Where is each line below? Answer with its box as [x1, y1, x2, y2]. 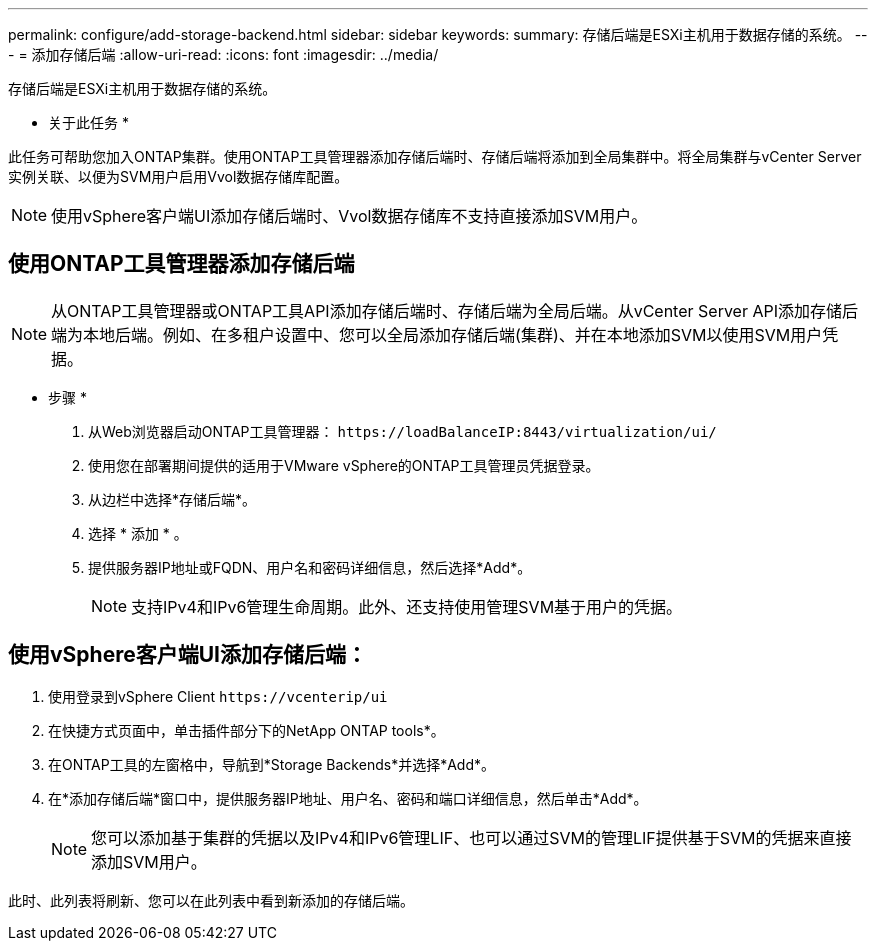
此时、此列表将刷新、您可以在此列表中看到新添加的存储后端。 [8, 891, 414, 909]
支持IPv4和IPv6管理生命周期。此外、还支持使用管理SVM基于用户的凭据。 [131, 596, 683, 617]
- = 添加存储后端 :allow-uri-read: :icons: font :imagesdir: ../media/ [8, 46, 439, 63]
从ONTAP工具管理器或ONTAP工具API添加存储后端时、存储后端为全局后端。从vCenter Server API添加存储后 [51, 300, 858, 321]
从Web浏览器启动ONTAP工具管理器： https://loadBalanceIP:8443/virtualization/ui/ [88, 422, 717, 440]
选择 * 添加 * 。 [88, 524, 188, 542]
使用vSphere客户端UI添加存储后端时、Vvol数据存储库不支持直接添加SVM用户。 [51, 206, 648, 226]
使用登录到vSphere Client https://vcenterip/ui [48, 687, 388, 705]
